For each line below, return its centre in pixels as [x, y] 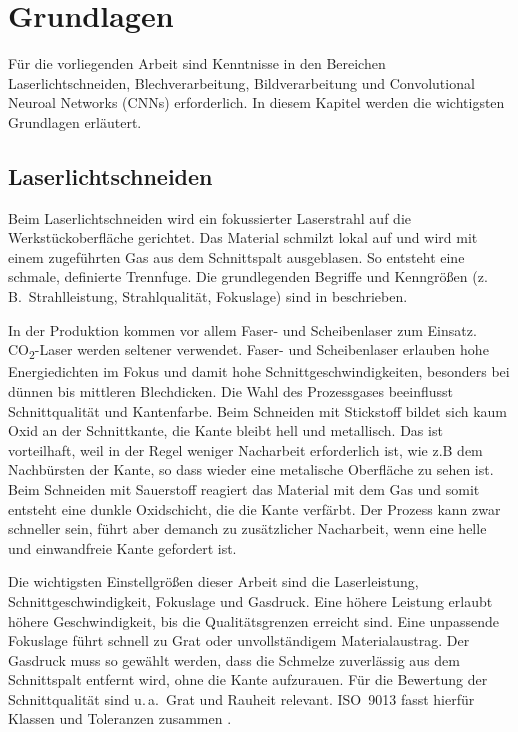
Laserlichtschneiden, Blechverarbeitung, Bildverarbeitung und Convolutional [241, 82]
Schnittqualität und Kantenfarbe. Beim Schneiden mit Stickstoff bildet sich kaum [257, 410]
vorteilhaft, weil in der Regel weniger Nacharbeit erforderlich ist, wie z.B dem [245, 449]
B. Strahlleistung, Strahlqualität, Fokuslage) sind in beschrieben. [208, 296]
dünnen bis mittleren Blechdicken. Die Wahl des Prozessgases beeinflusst [230, 390]
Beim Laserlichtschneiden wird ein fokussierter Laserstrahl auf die [209, 217]
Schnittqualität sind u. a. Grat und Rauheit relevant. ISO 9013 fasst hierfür [241, 698]
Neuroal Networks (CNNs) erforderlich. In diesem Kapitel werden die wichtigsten [256, 102]
